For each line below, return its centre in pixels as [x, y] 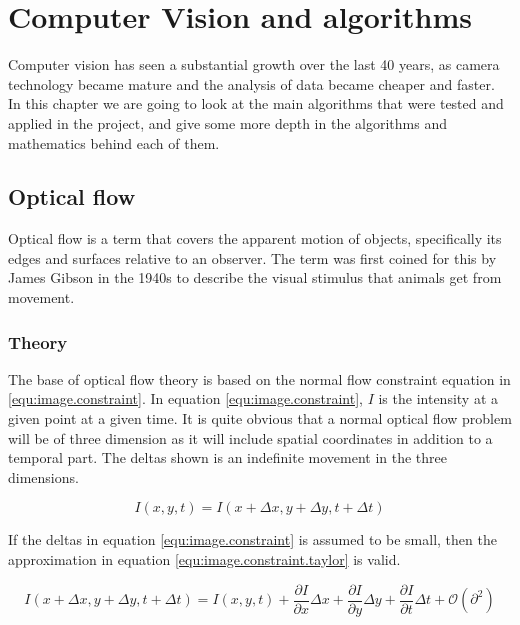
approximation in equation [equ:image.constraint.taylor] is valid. [204, 559]
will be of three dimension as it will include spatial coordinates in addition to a [250, 437]
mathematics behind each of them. [114, 142]
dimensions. [43, 476]
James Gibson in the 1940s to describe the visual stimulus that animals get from [255, 277]
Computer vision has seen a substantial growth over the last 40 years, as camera [254, 64]
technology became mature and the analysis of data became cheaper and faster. [251, 83]
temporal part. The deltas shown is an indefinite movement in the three [227, 457]
